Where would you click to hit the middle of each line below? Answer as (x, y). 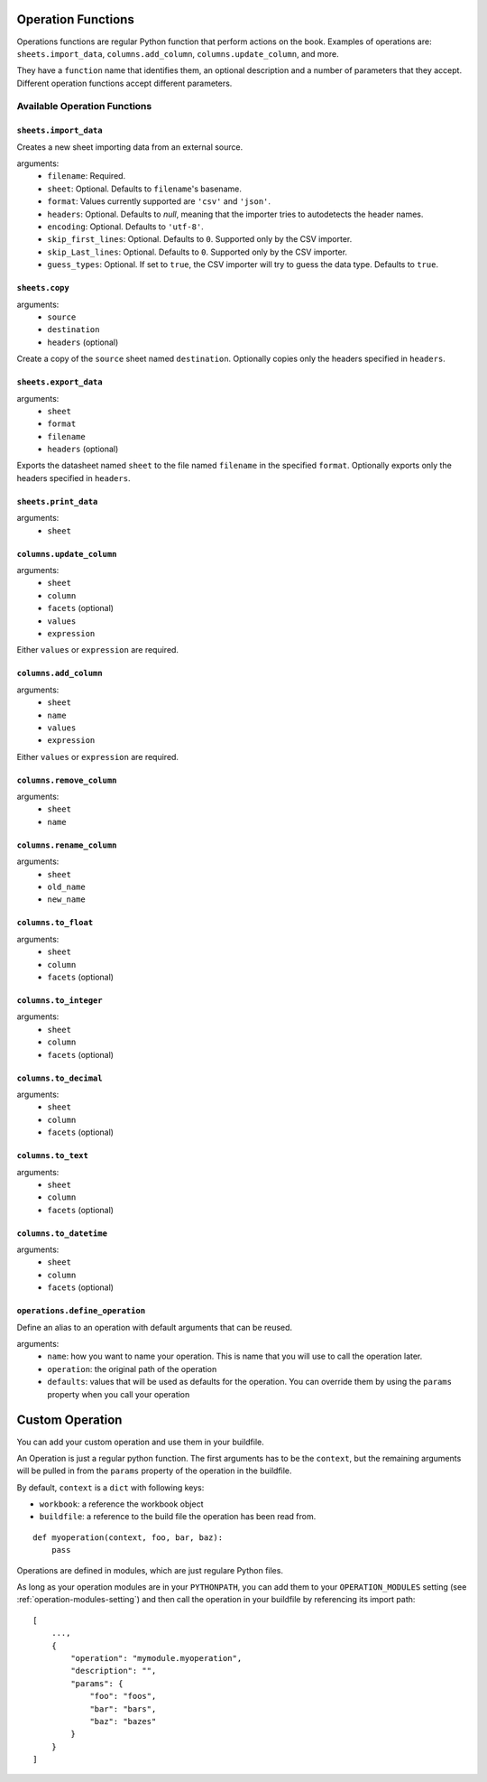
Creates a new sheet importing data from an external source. (130, 147)
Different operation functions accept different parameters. (124, 83)
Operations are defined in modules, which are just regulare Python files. (150, 1570)
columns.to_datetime (62, 1233)
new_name (66, 900)
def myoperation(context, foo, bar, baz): (128, 1537)
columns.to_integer (60, 1001)
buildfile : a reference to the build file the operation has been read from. (178, 1517)
